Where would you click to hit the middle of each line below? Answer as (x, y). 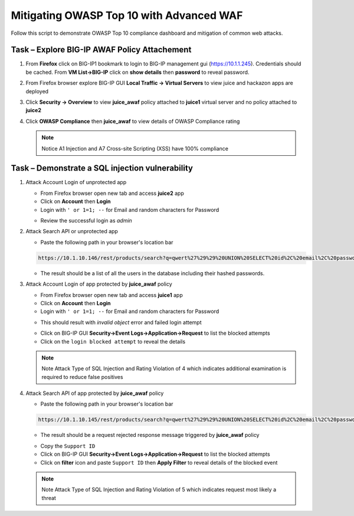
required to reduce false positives (82, 377)
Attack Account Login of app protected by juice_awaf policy (99, 284)
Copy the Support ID (68, 446)
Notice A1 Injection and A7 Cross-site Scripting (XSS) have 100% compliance (135, 148)
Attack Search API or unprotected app (72, 231)
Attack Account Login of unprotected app (76, 182)
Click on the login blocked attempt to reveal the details (113, 341)
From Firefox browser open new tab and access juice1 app (112, 295)
